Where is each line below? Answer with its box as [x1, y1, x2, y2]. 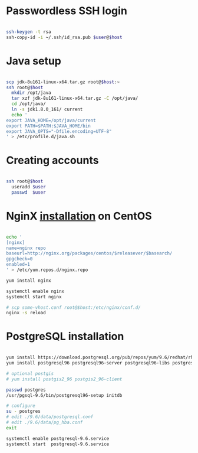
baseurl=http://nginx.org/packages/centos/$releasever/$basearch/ [6, 250, 173, 256]
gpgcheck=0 [6, 256, 33, 262]
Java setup [6, 54, 62, 67]
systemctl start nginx [6, 294, 62, 299]
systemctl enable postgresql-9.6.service [6, 435, 110, 441]
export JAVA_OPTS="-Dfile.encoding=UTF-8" [6, 128, 112, 134]
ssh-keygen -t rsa [6, 28, 51, 35]
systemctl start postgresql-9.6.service [6, 441, 110, 447]
